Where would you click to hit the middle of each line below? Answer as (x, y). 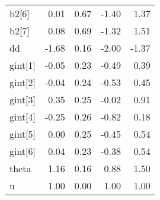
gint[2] (23, 82)
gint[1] (23, 65)
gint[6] (23, 151)
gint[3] (23, 99)
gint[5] (23, 134)
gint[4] (23, 117)
